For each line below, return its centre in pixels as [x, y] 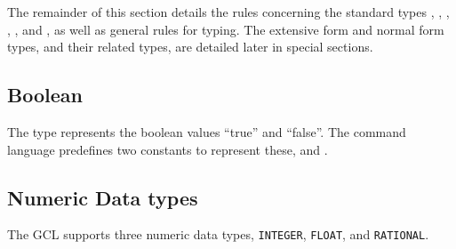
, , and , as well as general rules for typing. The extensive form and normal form [226, 29]
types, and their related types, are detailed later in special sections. [190, 47]
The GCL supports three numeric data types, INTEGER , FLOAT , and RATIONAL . [218, 234]
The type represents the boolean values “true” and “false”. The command [207, 131]
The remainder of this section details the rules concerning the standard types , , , [228, 12]
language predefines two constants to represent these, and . [168, 149]
